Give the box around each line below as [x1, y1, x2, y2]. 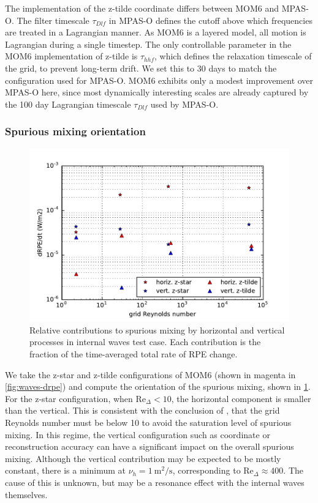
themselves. [5, 488, 48, 501]
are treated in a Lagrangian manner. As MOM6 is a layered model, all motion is [5, 26, 306, 39]
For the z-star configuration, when [5, 392, 133, 404]
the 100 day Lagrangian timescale [5, 97, 131, 110]
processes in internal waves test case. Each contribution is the [29, 335, 261, 348]
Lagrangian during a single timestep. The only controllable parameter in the [5, 37, 292, 50]
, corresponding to [172, 464, 241, 477]
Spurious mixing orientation [5, 124, 146, 139]
